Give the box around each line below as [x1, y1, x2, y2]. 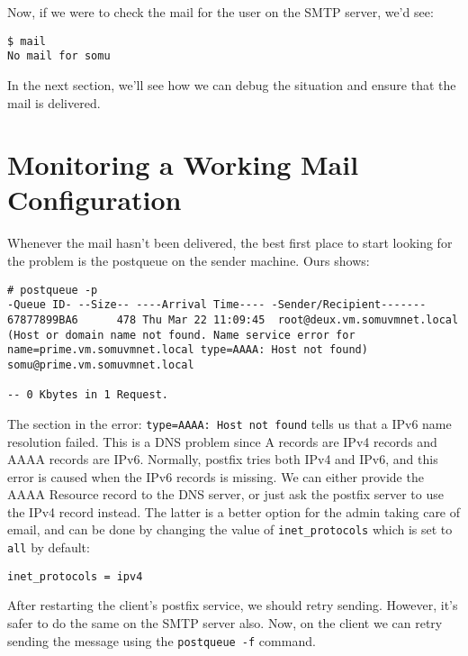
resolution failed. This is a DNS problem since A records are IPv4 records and [7, 432, 437, 451]
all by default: [7, 538, 90, 557]
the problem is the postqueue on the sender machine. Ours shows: [7, 251, 370, 269]
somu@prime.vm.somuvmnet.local [7, 358, 194, 371]
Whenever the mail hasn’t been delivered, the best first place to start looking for [7, 233, 453, 252]
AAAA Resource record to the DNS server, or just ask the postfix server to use [7, 485, 444, 504]
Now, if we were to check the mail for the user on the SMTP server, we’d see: [7, 3, 434, 21]
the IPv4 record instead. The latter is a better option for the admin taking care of [7, 502, 461, 521]
